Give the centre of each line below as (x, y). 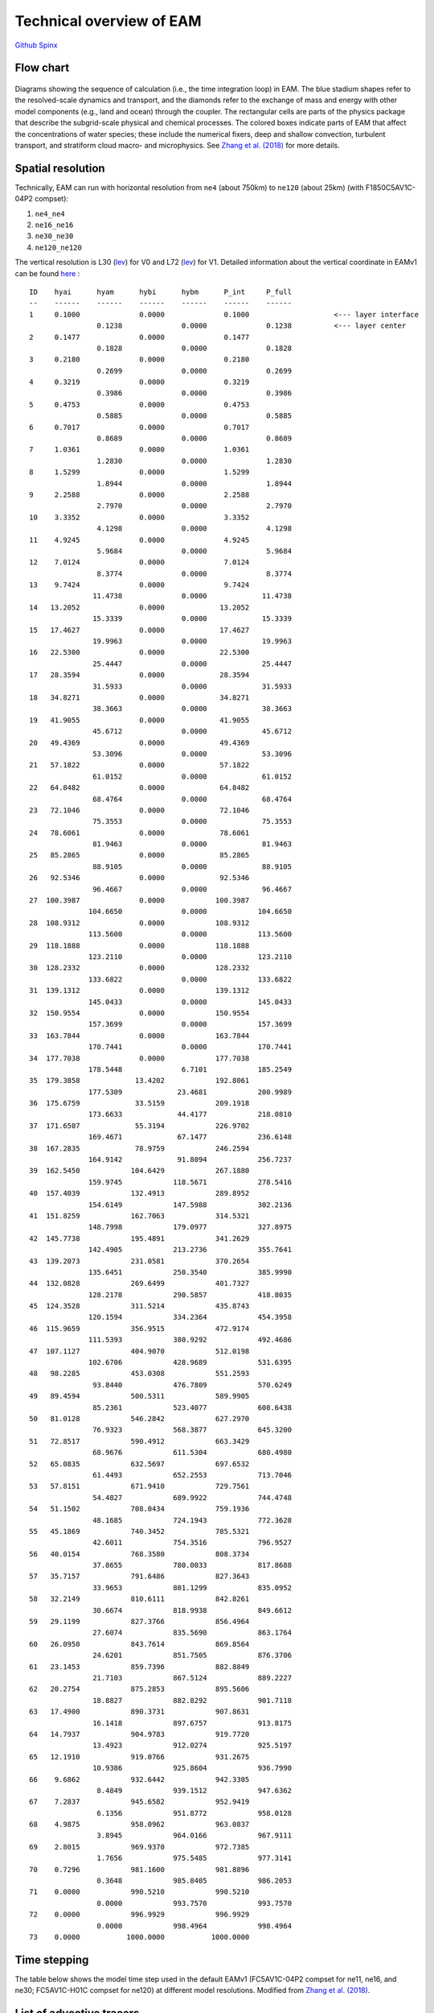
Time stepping (52, 1959)
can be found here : (47, 273)
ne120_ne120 (58, 247)
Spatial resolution (60, 168)
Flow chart (42, 68)
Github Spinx (36, 45)
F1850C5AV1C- (390, 187)
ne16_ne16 (54, 225)
